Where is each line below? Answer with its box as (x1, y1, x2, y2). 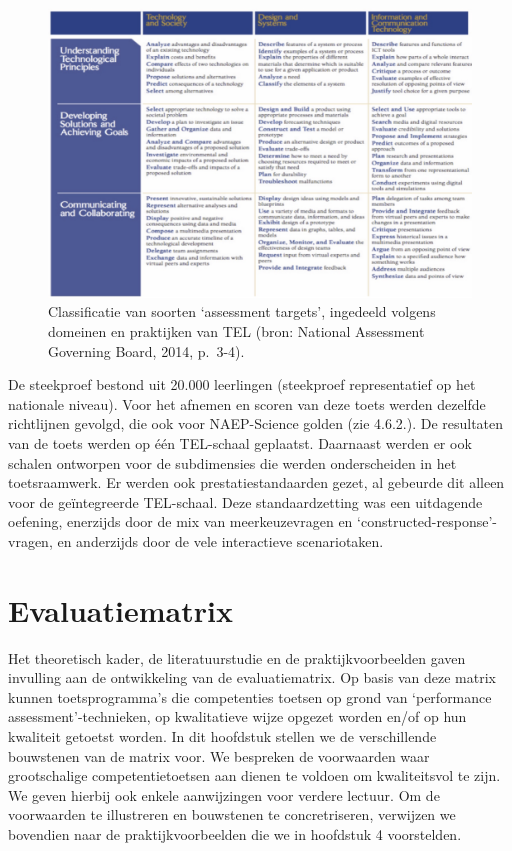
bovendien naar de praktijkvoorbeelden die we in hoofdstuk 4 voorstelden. (8, 824, 462, 845)
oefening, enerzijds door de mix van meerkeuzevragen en (8, 511, 353, 532)
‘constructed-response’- (357, 511, 497, 532)
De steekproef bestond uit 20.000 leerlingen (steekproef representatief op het (8, 374, 476, 395)
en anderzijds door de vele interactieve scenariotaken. (57, 530, 384, 551)
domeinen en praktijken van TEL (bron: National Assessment (48, 321, 425, 342)
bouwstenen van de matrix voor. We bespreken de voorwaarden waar (8, 745, 430, 766)
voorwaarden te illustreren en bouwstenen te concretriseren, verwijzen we (8, 804, 456, 825)
